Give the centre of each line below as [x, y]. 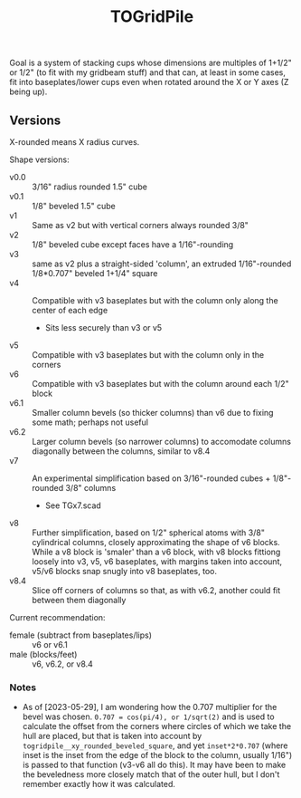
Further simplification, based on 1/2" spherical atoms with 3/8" [148, 533]
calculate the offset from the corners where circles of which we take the [157, 726]
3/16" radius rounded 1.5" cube [89, 187]
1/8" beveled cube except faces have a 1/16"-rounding [133, 245]
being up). [28, 91]
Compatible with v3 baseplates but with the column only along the [155, 300]
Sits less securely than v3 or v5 [103, 327]
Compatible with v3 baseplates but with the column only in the [148, 355]
